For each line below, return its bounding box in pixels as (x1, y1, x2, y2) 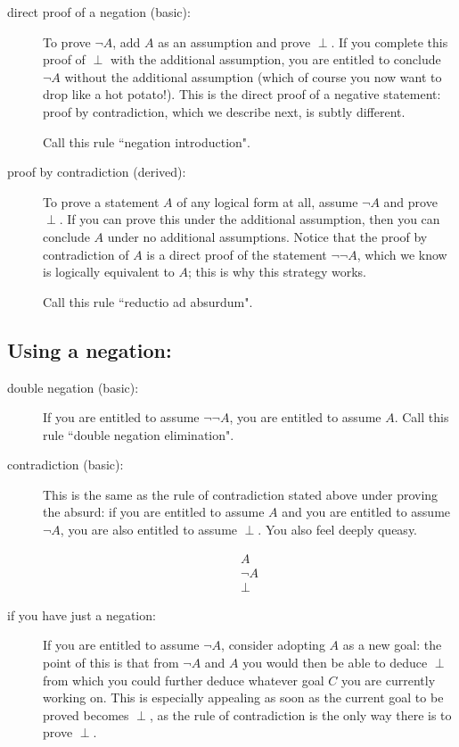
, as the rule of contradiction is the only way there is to (149, 705, 452, 724)
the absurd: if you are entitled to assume (43, 502, 265, 521)
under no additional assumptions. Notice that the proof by (107, 227, 428, 245)
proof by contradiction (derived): (7, 162, 186, 181)
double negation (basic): (7, 378, 139, 396)
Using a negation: (7, 336, 172, 363)
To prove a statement (43, 192, 160, 211)
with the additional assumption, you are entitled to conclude (110, 50, 441, 69)
